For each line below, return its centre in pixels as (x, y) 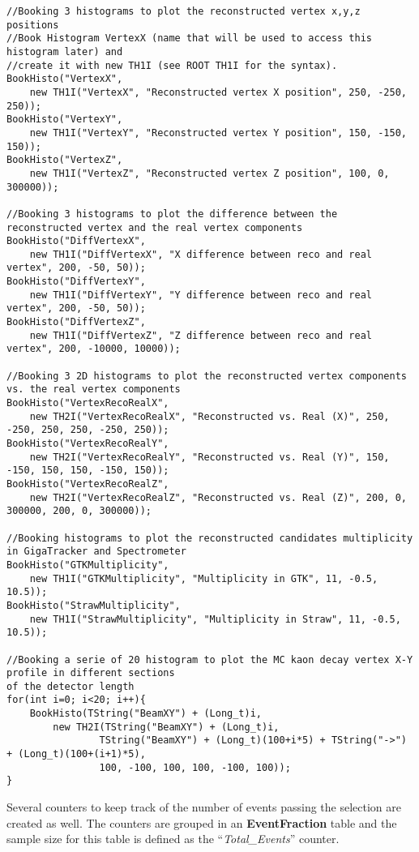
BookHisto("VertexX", (65, 79)
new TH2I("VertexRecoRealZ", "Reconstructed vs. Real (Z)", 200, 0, (218, 497)
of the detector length (71, 686)
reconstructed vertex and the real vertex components (155, 227)
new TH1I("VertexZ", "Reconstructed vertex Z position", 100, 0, (209, 173)
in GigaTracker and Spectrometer (96, 552)
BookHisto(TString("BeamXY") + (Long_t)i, (145, 714)
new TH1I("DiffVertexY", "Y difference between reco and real (201, 295)
